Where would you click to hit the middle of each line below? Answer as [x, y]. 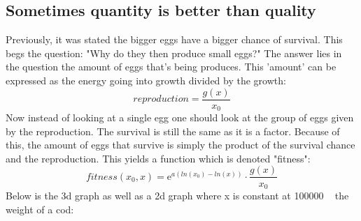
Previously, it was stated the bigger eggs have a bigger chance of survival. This [174, 39]
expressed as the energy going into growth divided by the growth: [146, 80]
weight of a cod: [40, 209]
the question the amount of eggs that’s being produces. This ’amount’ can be [171, 67]
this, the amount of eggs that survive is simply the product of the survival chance [180, 145]
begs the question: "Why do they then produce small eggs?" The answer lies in [174, 53]
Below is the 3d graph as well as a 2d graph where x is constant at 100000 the [177, 195]
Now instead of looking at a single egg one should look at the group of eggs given [180, 117]
